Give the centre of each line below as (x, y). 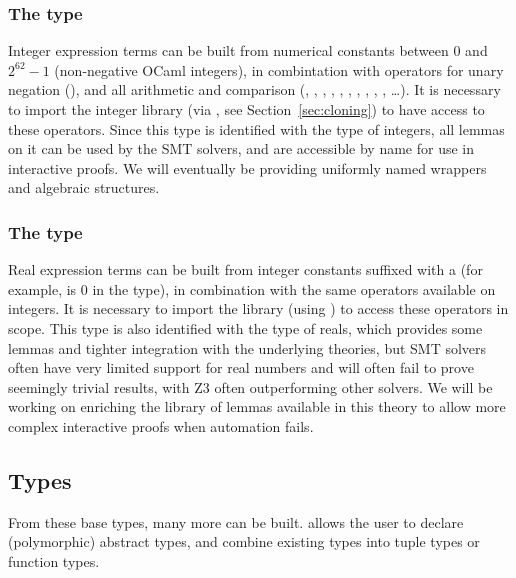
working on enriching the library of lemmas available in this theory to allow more (257, 406)
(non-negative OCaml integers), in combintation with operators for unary (279, 69)
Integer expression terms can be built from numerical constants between (228, 50)
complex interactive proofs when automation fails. (161, 425)
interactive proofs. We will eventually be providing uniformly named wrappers (247, 167)
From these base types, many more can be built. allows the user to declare (236, 521)
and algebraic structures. (84, 187)
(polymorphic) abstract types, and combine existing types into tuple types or (244, 541)
